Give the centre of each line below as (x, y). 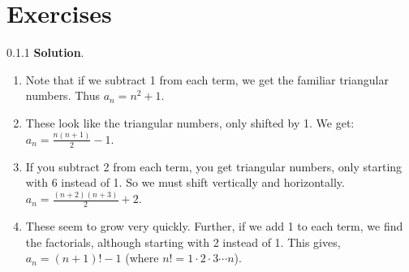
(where (142, 258)
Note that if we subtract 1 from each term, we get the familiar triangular (207, 79)
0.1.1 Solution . (45, 52)
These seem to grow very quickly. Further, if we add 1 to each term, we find (214, 225)
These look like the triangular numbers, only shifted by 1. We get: (190, 122)
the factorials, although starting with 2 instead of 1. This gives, (183, 242)
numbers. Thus (62, 95)
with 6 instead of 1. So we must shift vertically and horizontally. (185, 182)
